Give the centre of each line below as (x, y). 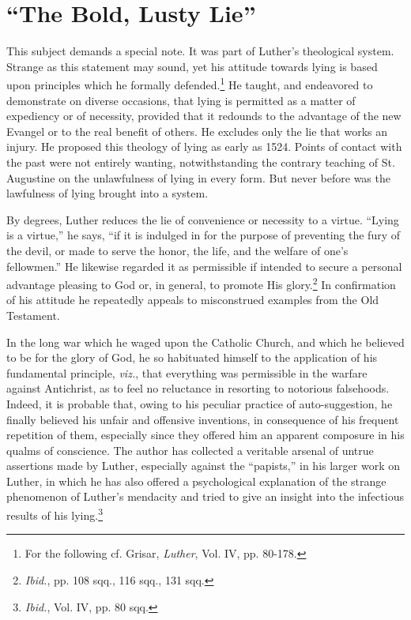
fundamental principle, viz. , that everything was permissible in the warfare (187, 372)
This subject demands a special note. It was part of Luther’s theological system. (200, 51)
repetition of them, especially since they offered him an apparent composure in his (205, 435)
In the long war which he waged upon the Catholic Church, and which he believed (205, 342)
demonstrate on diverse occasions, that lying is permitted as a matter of (181, 100)
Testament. (33, 315)
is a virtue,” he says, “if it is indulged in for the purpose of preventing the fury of (204, 235)
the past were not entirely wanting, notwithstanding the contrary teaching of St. (201, 162)
